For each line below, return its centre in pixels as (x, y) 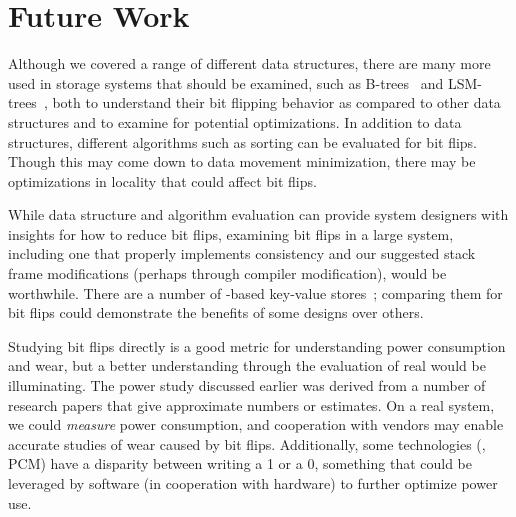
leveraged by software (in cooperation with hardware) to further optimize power (253, 483)
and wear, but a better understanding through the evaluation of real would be (247, 365)
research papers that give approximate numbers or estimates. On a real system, (251, 404)
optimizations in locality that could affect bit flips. (162, 180)
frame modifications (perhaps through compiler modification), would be (227, 273)
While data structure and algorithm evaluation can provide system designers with (258, 214)
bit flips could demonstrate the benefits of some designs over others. (216, 312)
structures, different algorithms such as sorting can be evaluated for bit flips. (242, 141)
